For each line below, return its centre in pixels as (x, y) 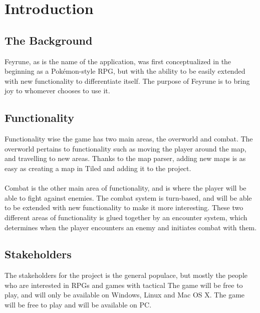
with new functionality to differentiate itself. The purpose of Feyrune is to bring (127, 81)
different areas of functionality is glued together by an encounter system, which (126, 217)
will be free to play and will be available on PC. (78, 305)
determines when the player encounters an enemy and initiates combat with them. (131, 227)
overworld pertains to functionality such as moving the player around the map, (125, 148)
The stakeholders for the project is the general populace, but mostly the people (126, 275)
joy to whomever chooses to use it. (57, 91)
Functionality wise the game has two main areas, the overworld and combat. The (129, 139)
